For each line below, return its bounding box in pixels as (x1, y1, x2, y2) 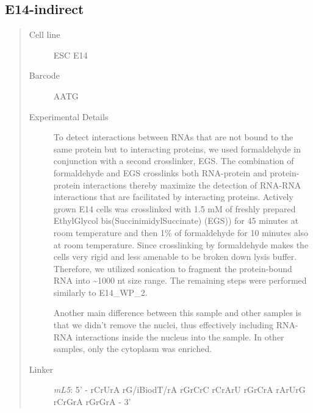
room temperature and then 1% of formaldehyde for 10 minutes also (53, 226, 309, 239)
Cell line (29, 28, 60, 41)
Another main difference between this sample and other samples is (53, 306, 301, 319)
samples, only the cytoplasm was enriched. (53, 342, 212, 355)
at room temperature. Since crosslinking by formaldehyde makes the (53, 238, 309, 251)
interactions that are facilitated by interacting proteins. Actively (53, 190, 293, 203)
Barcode (29, 69, 60, 82)
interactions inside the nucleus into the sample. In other (75, 330, 284, 343)
